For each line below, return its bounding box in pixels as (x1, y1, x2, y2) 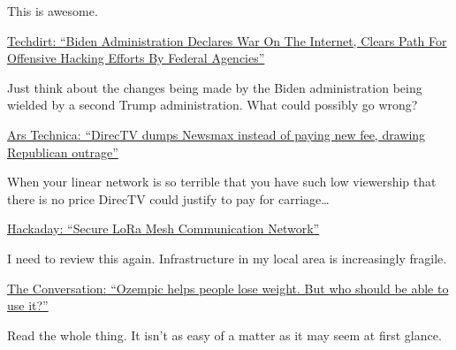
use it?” (7, 296, 49, 315)
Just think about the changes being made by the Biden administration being (7, 78, 422, 96)
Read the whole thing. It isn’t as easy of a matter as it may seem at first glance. (7, 325, 442, 344)
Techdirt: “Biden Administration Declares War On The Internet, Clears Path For (7, 31, 447, 49)
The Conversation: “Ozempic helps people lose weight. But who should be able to (7, 278, 449, 297)
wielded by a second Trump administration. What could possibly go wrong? (7, 95, 418, 114)
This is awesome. (7, 2, 98, 19)
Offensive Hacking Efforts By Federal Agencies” (7, 49, 265, 67)
